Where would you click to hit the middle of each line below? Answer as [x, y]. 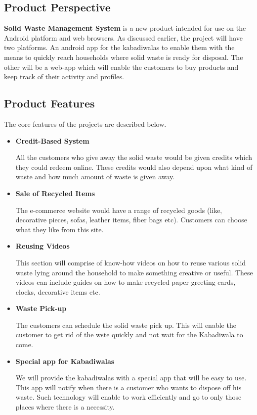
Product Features [49, 103]
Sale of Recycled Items [55, 193]
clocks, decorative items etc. [58, 291]
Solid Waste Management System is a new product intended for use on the [125, 28]
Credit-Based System [52, 140]
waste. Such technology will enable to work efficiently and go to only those [128, 397]
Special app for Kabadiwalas [65, 361]
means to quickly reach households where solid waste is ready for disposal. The [124, 57]
